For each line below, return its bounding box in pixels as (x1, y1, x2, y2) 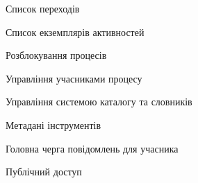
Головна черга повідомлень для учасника (6, 141, 179, 155)
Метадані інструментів (6, 117, 101, 132)
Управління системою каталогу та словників (6, 94, 192, 109)
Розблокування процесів (6, 48, 107, 62)
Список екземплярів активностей (6, 24, 145, 39)
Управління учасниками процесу (6, 71, 142, 85)
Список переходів (6, 1, 80, 15)
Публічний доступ (6, 164, 82, 179)
